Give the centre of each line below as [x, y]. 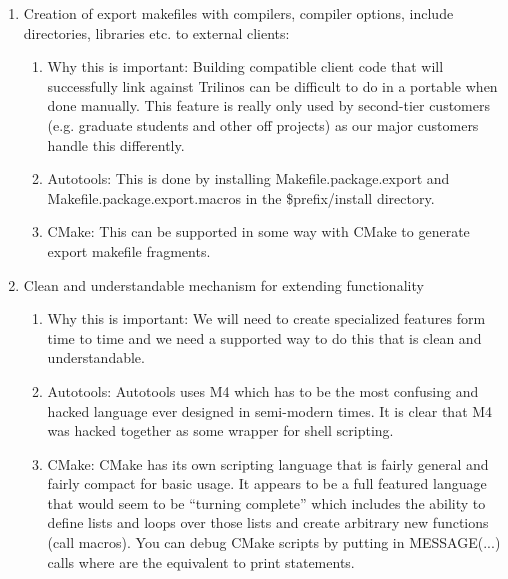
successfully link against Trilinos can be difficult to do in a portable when [272, 85]
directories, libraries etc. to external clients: [156, 32]
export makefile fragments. [129, 250]
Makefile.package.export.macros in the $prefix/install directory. [241, 197]
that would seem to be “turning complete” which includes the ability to [266, 502]
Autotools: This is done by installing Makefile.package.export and [248, 178]
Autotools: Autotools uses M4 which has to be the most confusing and [263, 390]
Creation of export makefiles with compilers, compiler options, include [238, 13]
